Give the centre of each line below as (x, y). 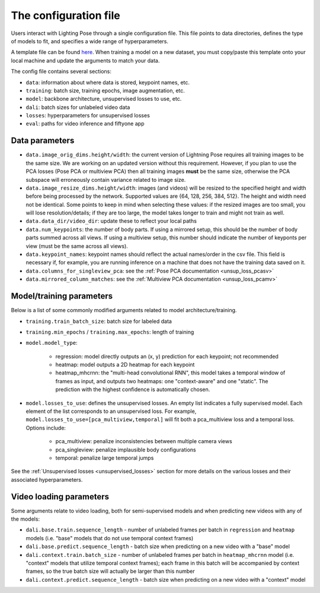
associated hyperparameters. (47, 479)
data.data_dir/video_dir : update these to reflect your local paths (111, 221)
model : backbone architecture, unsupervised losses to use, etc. (104, 99)
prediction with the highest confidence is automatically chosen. (133, 390)
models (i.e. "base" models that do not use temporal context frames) (110, 538)
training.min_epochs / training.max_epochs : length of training (110, 332)
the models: (25, 519)
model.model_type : (52, 343)
